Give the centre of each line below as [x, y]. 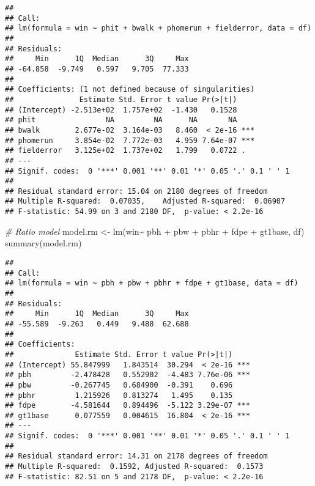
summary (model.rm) [43, 243]
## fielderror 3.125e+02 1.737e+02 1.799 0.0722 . [125, 151]
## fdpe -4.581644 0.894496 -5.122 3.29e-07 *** [128, 406]
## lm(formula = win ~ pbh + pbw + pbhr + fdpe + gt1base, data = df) [152, 283]
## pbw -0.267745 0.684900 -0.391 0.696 [119, 385]
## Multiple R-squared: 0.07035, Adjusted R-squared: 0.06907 [145, 201]
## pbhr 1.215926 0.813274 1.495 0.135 [119, 395]
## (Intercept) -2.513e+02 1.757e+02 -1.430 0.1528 [121, 110]
